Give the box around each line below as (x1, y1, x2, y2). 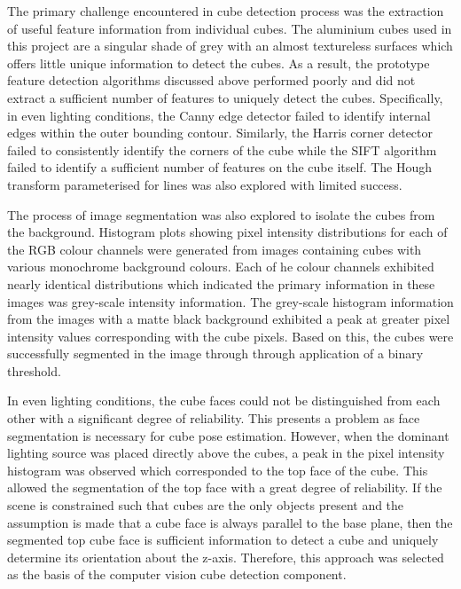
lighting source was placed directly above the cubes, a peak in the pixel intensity (7, 444, 445, 462)
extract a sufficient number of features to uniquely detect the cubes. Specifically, (7, 88, 443, 106)
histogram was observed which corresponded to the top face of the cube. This (7, 460, 428, 479)
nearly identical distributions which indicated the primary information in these (7, 274, 435, 293)
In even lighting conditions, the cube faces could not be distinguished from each (7, 391, 441, 410)
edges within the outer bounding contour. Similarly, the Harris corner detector (7, 123, 434, 142)
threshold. (7, 361, 61, 380)
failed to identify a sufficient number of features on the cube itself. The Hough (7, 158, 433, 177)
